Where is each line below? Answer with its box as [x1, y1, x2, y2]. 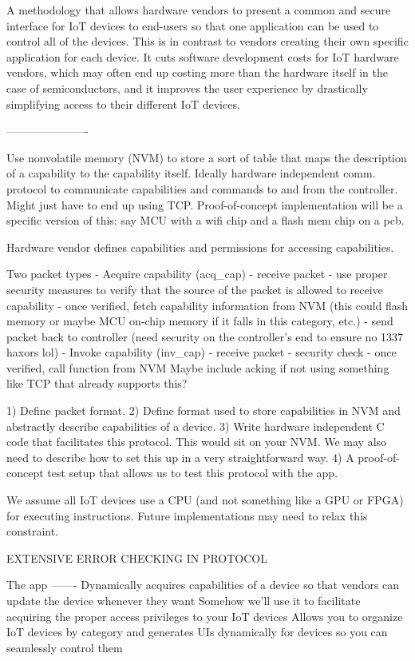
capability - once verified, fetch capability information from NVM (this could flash [6, 297, 409, 313]
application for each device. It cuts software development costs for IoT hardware [6, 48, 399, 65]
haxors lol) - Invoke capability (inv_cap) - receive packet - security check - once [6, 344, 397, 360]
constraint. [6, 523, 59, 540]
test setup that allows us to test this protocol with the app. [47, 464, 338, 481]
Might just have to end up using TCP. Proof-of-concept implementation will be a [6, 196, 403, 213]
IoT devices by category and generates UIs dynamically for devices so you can [6, 623, 388, 640]
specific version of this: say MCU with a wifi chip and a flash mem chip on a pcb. [6, 212, 405, 229]
